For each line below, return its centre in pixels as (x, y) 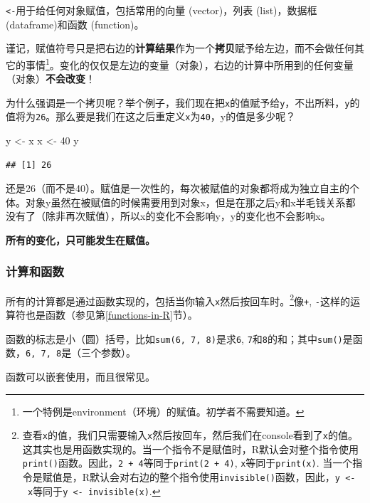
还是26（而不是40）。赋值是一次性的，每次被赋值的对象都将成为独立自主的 (178, 188)
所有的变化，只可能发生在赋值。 (80, 239)
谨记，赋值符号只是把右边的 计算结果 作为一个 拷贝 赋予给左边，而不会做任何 (180, 48)
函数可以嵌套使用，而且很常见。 (80, 376)
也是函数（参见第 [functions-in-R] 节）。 (111, 315)
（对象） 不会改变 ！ (51, 79)
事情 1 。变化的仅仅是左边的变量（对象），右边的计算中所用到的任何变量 (189, 63)
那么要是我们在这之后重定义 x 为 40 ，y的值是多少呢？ (176, 116)
